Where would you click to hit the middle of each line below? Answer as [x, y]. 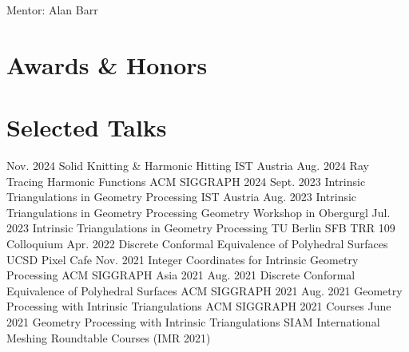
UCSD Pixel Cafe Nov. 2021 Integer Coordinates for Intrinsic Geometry [183, 259]
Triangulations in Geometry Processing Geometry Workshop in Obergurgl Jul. [199, 212]
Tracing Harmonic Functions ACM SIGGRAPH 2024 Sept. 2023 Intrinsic [186, 181]
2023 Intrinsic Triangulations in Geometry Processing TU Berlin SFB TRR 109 [201, 228]
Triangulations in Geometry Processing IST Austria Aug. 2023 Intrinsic [182, 197]
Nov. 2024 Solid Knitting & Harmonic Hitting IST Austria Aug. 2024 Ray [188, 166]
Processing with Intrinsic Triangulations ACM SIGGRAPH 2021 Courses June [199, 306]
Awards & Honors [107, 64]
